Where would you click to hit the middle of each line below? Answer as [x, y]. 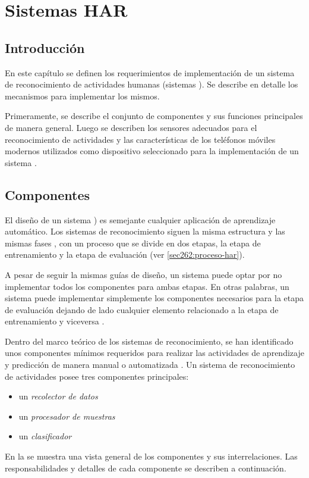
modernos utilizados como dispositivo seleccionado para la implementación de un [152, 151]
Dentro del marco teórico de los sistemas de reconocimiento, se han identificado [149, 341]
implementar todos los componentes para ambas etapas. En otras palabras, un [147, 286]
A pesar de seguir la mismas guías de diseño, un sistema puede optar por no [144, 274]
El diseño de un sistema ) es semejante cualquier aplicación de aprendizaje [140, 219]
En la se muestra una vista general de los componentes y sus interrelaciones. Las [151, 456]
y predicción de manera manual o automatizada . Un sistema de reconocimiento [150, 365]
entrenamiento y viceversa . [55, 321]
